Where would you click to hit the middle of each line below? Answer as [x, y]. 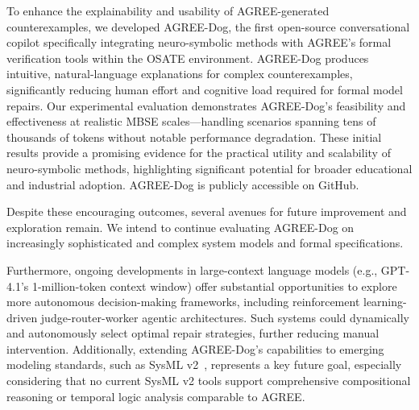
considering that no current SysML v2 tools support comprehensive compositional [209, 381]
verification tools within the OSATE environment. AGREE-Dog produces [188, 58]
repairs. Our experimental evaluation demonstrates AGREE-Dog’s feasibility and [206, 105]
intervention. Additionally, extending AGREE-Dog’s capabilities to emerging [195, 348]
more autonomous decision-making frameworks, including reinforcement [183, 302]
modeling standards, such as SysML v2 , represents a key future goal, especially [204, 364]
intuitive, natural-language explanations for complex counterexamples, [180, 74]
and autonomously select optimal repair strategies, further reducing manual [193, 333]
